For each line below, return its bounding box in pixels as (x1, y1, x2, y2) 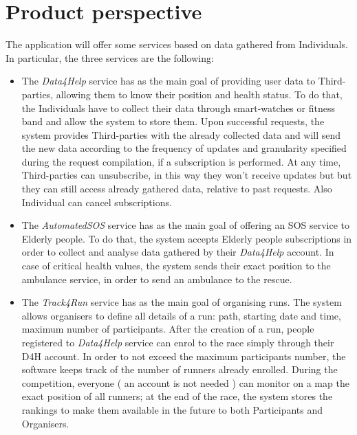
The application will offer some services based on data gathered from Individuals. (6, 37, 348, 52)
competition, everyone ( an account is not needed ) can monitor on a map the (21, 375, 349, 390)
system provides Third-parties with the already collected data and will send (21, 127, 341, 142)
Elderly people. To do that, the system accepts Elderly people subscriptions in (21, 231, 352, 245)
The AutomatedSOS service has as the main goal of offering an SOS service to (21, 218, 350, 232)
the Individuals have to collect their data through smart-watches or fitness (21, 100, 335, 115)
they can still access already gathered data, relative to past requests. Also (21, 181, 332, 196)
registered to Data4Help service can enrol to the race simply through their (21, 335, 334, 349)
